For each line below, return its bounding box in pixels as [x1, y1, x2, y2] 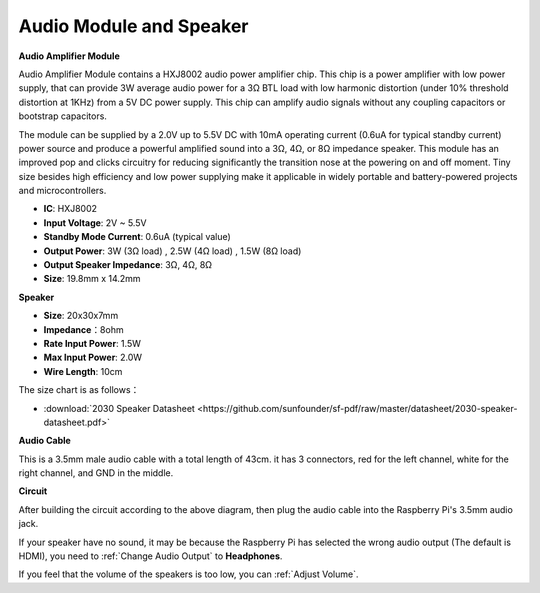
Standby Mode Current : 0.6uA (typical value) [43, 231, 232, 243]
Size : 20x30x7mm [43, 310, 119, 322]
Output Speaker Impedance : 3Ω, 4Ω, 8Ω [43, 259, 213, 271]
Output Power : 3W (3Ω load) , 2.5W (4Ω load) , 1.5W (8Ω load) [43, 245, 302, 257]
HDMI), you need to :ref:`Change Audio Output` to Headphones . [18, 550, 283, 562]
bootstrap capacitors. [18, 110, 107, 122]
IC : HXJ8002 [43, 203, 98, 215]
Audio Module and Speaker [18, 15, 249, 37]
